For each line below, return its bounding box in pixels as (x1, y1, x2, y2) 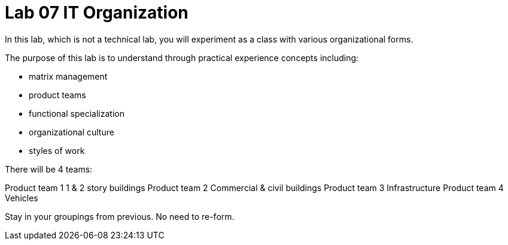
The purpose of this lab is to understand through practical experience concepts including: (5, 52, 359, 63)
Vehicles (5, 192, 38, 203)
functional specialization (29, 108, 124, 119)
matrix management (29, 71, 108, 81)
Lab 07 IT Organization (5, 2, 188, 23)
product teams (29, 89, 86, 100)
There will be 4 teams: (5, 164, 93, 174)
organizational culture (29, 126, 114, 137)
